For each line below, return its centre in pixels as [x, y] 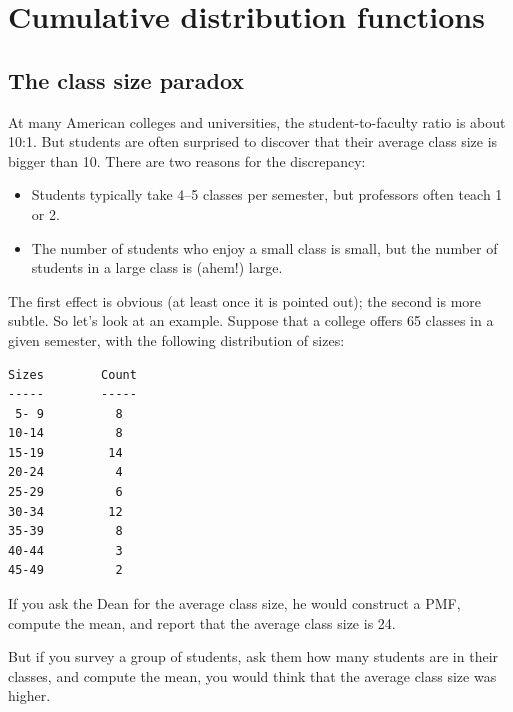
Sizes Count [72, 374]
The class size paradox [126, 79]
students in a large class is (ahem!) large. [157, 267]
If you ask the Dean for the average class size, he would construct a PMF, [234, 603]
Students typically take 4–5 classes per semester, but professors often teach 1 [267, 194]
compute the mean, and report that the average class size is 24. [202, 622]
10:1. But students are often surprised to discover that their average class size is [253, 141]
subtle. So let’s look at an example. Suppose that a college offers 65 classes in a [251, 320]
